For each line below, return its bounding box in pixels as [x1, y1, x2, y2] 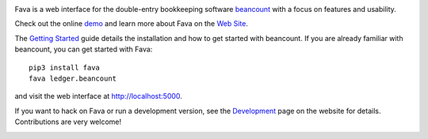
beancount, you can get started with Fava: [14, 44, 153, 54]
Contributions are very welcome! [14, 117, 122, 126]
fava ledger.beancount [29, 73, 117, 83]
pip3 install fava [29, 63, 101, 72]
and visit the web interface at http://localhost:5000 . [14, 92, 182, 101]
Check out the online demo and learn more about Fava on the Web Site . [14, 19, 249, 28]
